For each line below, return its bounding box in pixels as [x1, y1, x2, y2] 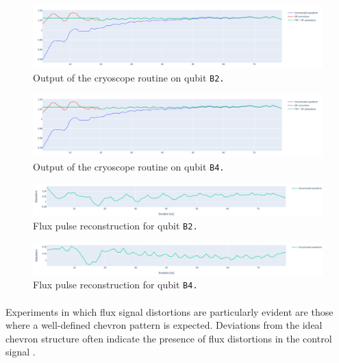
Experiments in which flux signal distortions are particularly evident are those [5, 304, 334, 318]
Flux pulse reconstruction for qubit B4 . [33, 277, 198, 292]
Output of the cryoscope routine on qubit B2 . [33, 71, 225, 85]
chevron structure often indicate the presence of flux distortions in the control [5, 331, 332, 345]
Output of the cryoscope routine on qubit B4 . [33, 159, 225, 173]
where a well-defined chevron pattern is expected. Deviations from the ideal [5, 318, 323, 332]
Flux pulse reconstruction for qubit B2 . [33, 218, 198, 233]
